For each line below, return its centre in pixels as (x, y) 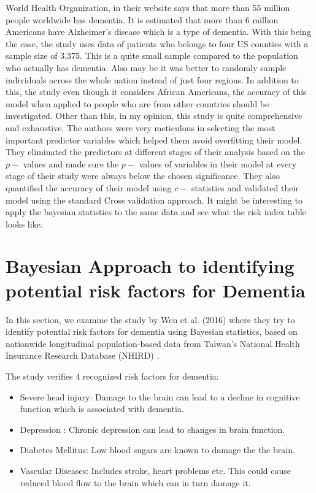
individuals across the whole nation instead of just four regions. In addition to (152, 79)
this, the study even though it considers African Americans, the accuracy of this (156, 92)
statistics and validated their (245, 187)
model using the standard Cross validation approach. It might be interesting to (154, 200)
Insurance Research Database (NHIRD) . (83, 355)
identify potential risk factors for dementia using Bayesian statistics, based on (152, 331)
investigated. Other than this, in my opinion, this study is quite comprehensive (154, 116)
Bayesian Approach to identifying (150, 266)
